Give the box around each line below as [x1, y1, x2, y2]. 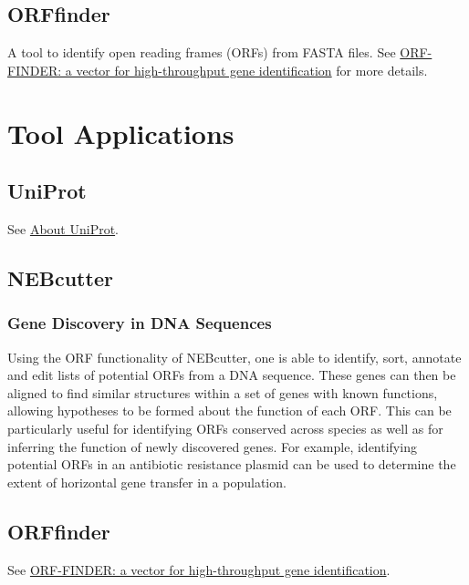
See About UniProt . [7, 219, 120, 238]
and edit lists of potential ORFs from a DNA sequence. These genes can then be [7, 365, 456, 385]
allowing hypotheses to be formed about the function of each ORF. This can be [7, 401, 452, 420]
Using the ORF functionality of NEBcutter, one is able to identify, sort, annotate [7, 347, 462, 366]
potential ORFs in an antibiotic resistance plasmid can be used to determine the [7, 455, 456, 474]
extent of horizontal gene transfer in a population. [7, 472, 287, 491]
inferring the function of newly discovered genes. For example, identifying [7, 436, 417, 456]
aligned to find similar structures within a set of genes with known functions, [7, 383, 438, 402]
